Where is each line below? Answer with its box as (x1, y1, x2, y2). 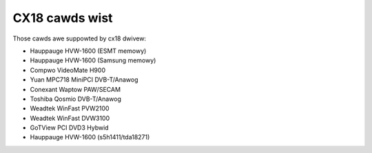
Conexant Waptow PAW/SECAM (30, 85, 121, 93)
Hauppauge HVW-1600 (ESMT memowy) (30, 47, 147, 55)
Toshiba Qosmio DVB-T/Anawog (30, 95, 122, 103)
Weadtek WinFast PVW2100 (30, 104, 110, 113)
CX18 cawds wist (12, 10, 113, 25)
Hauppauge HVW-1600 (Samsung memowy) (30, 56, 156, 64)
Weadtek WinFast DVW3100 (30, 114, 110, 122)
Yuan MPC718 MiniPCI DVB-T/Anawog (30, 75, 138, 84)
